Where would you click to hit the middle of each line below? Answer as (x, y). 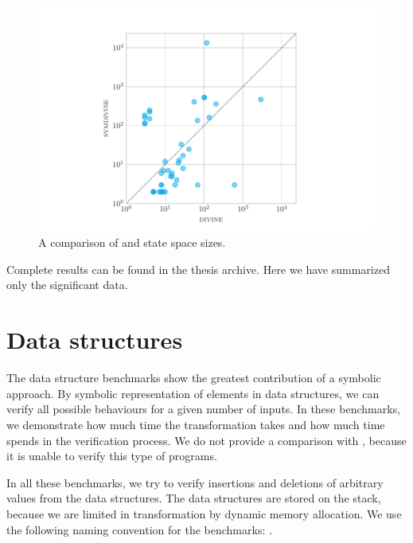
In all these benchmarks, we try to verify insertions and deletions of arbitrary (195, 482)
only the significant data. (67, 285)
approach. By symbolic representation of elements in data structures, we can (193, 393)
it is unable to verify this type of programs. (112, 456)
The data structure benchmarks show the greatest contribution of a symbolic (194, 378)
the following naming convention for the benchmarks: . (139, 529)
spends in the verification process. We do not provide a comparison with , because (206, 440)
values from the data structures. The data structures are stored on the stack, (194, 498)
